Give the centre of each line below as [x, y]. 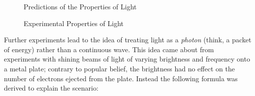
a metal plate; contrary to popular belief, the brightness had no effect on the [119, 68]
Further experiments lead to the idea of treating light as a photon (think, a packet [128, 40]
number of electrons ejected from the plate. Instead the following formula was [121, 78]
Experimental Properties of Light [74, 23]
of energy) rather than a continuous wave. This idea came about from [109, 49]
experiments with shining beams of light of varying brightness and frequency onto [127, 59]
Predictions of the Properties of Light [80, 6]
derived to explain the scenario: [51, 88]
